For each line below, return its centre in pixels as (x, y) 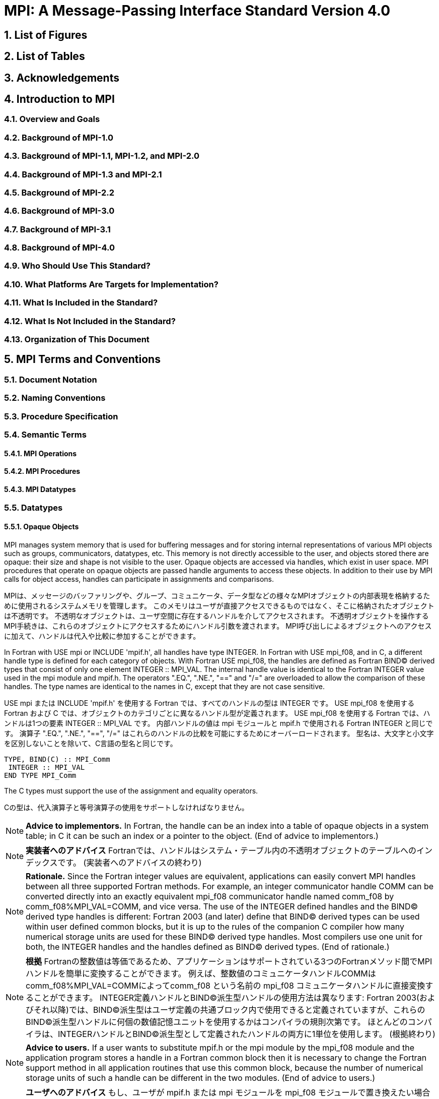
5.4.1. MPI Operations (41, 453)
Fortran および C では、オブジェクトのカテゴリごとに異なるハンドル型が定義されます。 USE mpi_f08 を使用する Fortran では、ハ (217, 713)
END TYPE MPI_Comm (40, 775)
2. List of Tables (45, 56)
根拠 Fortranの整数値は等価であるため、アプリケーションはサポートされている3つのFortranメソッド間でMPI (229, 961)
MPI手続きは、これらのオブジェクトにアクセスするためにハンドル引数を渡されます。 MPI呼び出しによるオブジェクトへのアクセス (218, 626)
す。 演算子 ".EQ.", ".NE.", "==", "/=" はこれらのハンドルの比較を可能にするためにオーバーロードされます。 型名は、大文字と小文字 (219, 733)
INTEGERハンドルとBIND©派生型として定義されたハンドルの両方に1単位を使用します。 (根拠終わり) (247, 1034)
